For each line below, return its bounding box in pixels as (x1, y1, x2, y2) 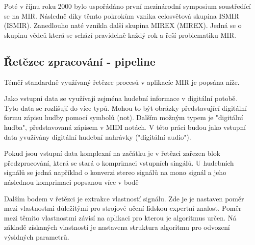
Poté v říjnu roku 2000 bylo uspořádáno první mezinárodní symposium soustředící (4, 1, 251, 11)
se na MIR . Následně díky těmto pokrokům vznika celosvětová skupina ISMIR (4, 10, 239, 21)
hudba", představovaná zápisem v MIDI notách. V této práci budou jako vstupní (4, 122, 246, 132)
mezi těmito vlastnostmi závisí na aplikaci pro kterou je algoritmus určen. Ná (4, 212, 237, 222)
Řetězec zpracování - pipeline (4, 53, 155, 69)
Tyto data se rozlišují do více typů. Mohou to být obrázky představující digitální (4, 102, 247, 113)
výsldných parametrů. (4, 231, 69, 242)
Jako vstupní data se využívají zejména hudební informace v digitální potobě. (4, 93, 237, 103)
